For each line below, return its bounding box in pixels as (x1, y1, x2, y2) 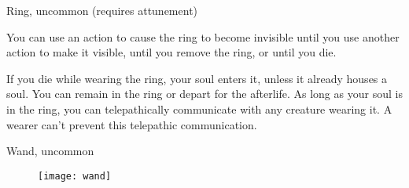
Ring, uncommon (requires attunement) (6, 2, 198, 18)
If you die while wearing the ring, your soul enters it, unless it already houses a (6, 70, 388, 86)
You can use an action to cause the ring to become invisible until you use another (6, 28, 400, 45)
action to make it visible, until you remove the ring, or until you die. (6, 44, 337, 60)
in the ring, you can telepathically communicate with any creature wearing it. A (6, 100, 392, 117)
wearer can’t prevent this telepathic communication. (6, 116, 257, 132)
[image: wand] (38, 170, 112, 182)
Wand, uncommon (6, 143, 94, 159)
